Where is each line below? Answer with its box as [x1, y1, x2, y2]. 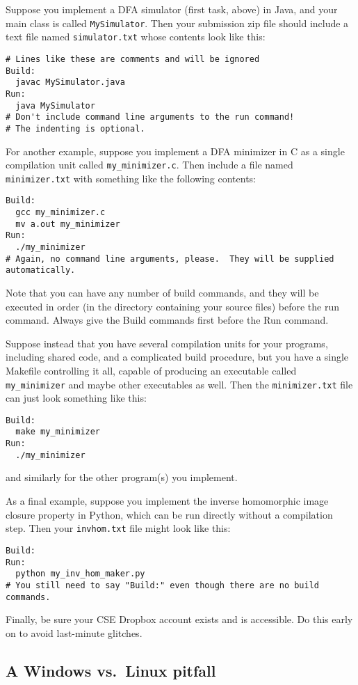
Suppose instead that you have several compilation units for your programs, [6, 336, 328, 350]
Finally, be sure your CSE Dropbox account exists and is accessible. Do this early [6, 612, 353, 627]
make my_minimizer [15, 427, 101, 437]
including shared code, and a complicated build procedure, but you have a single [6, 349, 349, 364]
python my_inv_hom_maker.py [15, 569, 145, 579]
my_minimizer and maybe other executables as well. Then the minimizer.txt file [6, 377, 353, 391]
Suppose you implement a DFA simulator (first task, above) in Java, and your [6, 2, 338, 16]
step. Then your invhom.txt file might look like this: [6, 521, 231, 535]
